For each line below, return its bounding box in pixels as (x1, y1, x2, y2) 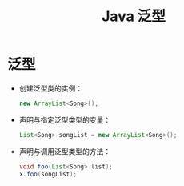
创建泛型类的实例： (18, 83, 83, 93)
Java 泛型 (102, 7, 166, 26)
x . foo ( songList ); (18, 170, 78, 178)
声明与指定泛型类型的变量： (18, 115, 111, 124)
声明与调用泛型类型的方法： (18, 146, 111, 156)
